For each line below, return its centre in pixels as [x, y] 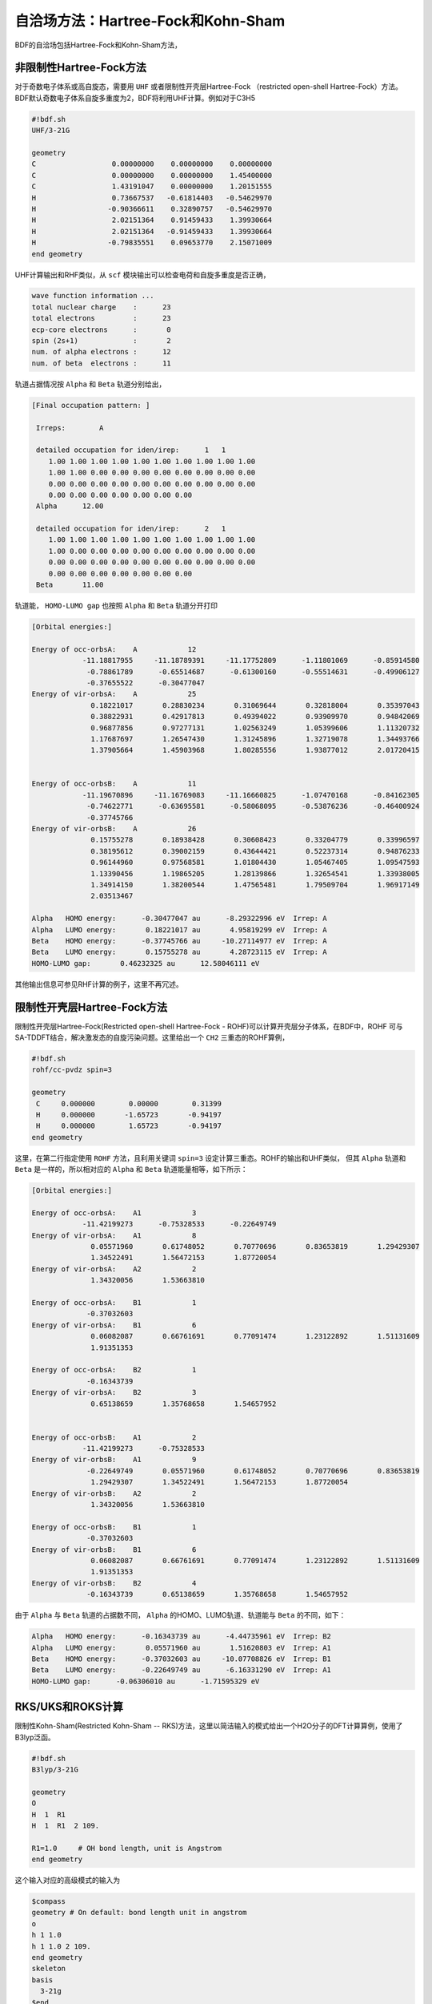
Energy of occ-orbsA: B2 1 [114, 1370]
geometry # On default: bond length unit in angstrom [139, 1913]
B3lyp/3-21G [55, 1769]
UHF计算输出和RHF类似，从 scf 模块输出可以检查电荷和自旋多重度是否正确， [142, 275]
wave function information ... [93, 296]
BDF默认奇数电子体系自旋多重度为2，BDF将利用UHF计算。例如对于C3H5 [135, 98]
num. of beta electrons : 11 [101, 363]
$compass [49, 1901]
